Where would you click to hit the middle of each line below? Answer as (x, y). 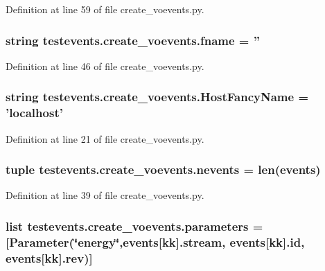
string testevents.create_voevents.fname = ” (133, 40)
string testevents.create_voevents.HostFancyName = (157, 97)
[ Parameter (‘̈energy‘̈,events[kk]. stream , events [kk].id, (155, 242)
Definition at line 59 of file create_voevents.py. (105, 9)
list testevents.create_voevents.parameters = (134, 226)
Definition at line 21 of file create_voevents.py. (105, 138)
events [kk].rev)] (49, 257)
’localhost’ (34, 113)
